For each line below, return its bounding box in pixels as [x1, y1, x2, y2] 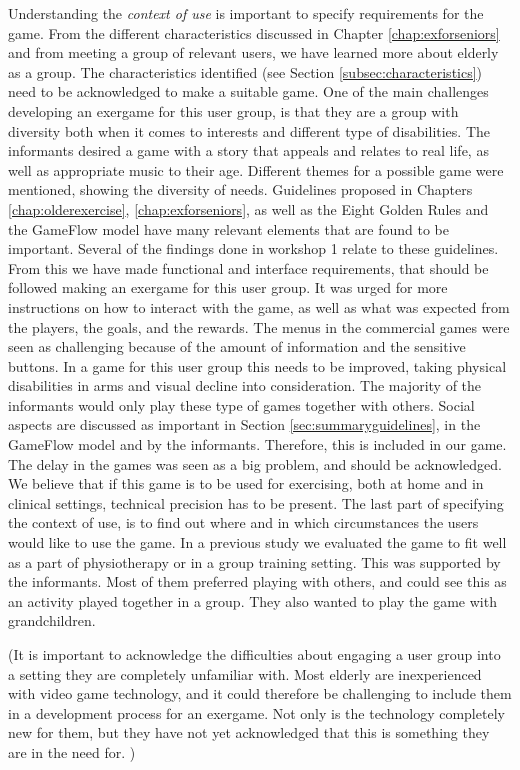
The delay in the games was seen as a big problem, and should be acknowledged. [8, 453, 502, 474]
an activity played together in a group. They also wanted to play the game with [8, 590, 497, 611]
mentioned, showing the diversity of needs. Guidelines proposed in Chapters [8, 179, 473, 200]
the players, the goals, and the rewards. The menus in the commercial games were [8, 316, 510, 337]
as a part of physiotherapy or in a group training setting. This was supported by [8, 551, 501, 572]
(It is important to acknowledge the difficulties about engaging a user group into [8, 644, 501, 664]
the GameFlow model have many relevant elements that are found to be [8, 218, 450, 239]
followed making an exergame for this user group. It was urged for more [8, 277, 448, 298]
